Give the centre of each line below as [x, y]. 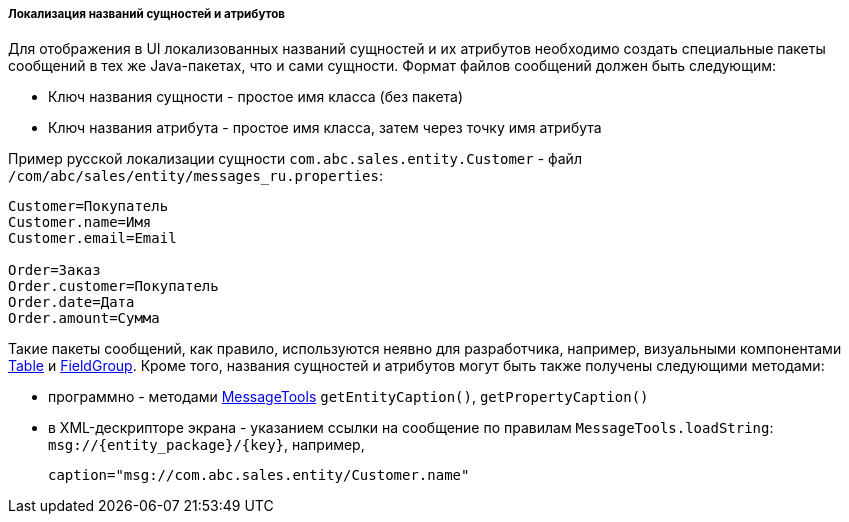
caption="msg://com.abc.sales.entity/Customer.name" [259, 475]
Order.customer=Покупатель [113, 286]
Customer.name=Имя [80, 222]
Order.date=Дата [71, 302]
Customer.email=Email [92, 238]
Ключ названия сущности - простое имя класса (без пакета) [256, 97]
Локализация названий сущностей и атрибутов [147, 14]
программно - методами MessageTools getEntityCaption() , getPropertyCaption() [348, 397]
